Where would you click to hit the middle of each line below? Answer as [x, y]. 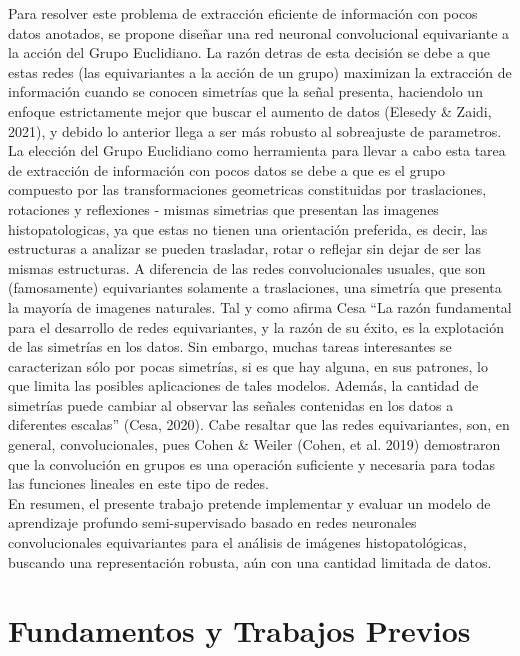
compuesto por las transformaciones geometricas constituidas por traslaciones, [247, 189]
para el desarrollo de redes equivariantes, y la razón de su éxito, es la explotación [256, 326]
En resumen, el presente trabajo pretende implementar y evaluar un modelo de [249, 502]
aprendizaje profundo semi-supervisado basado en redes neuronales [212, 522]
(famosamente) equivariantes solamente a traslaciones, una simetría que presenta [255, 287]
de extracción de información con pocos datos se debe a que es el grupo [227, 169]
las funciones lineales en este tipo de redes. [138, 483]
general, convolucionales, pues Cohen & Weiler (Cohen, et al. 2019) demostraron [254, 444]
